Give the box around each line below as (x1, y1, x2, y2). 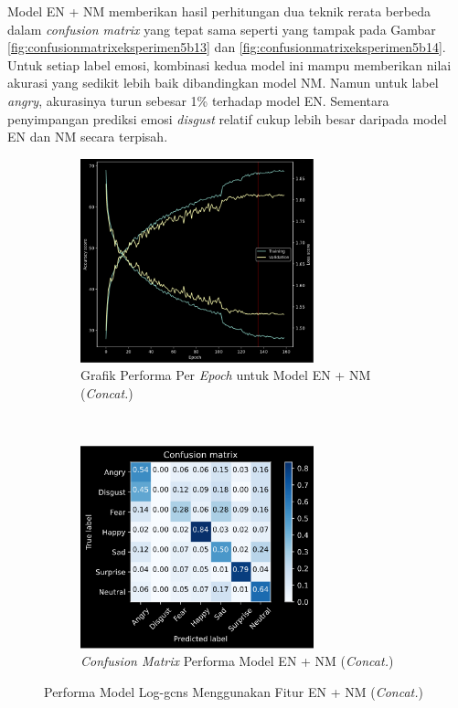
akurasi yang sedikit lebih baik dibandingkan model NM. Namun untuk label (7, 73, 439, 92)
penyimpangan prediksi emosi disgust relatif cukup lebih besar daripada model (7, 109, 447, 128)
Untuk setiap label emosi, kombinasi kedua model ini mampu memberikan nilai (7, 55, 452, 74)
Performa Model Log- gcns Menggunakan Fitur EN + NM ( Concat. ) (44, 682, 424, 701)
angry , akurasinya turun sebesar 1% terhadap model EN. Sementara (7, 90, 389, 110)
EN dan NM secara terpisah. (7, 127, 168, 146)
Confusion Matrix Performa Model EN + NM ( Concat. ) (80, 651, 394, 671)
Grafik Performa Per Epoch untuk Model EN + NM (80, 365, 371, 385)
